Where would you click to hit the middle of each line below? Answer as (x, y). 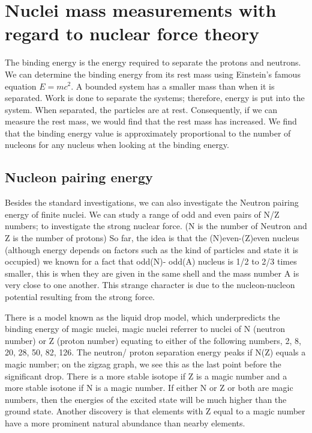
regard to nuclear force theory (132, 33)
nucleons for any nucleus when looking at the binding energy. (117, 145)
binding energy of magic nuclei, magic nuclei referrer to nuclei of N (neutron (145, 329)
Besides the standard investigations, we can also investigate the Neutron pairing (152, 202)
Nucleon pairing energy (79, 177)
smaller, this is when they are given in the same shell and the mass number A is (152, 273)
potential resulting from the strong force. (80, 297)
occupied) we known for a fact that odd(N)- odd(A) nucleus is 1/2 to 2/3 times (151, 261)
